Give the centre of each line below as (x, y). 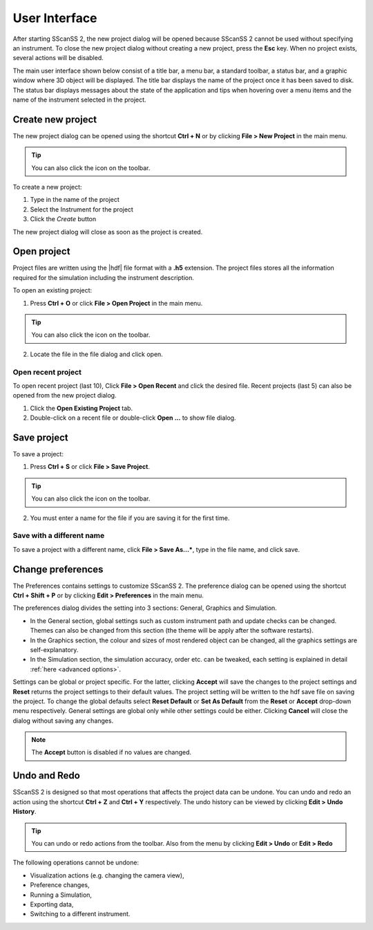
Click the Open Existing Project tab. (82, 408)
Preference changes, (60, 885)
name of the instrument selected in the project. (79, 100)
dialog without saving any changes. (63, 720)
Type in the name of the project (75, 200)
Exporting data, (52, 904)
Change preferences (58, 569)
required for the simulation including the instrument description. (104, 277)
